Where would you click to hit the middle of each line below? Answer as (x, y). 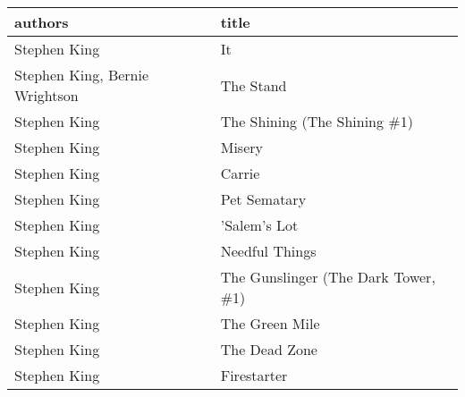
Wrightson (46, 95)
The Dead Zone (269, 349)
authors (42, 22)
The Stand (254, 85)
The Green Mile (270, 323)
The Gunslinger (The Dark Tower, (328, 277)
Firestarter (254, 375)
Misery (241, 147)
